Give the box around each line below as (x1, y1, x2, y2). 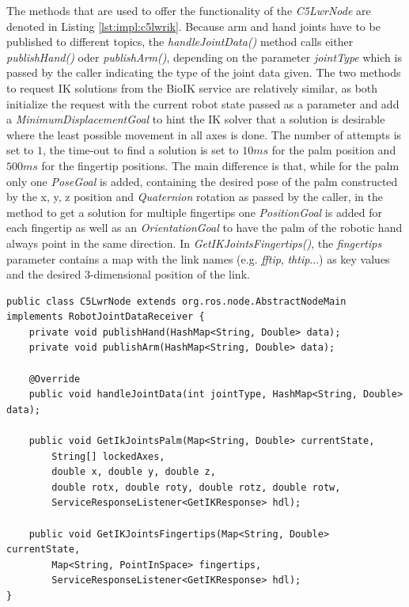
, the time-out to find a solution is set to (42, 142, 239, 158)
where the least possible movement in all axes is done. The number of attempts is (6, 126, 402, 142)
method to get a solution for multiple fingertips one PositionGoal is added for (6, 203, 382, 220)
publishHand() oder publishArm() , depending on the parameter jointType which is (6, 48, 402, 65)
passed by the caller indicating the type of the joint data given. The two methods (6, 64, 401, 81)
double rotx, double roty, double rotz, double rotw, (51, 481, 341, 493)
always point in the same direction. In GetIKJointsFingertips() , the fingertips (6, 234, 382, 251)
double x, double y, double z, (51, 466, 216, 478)
